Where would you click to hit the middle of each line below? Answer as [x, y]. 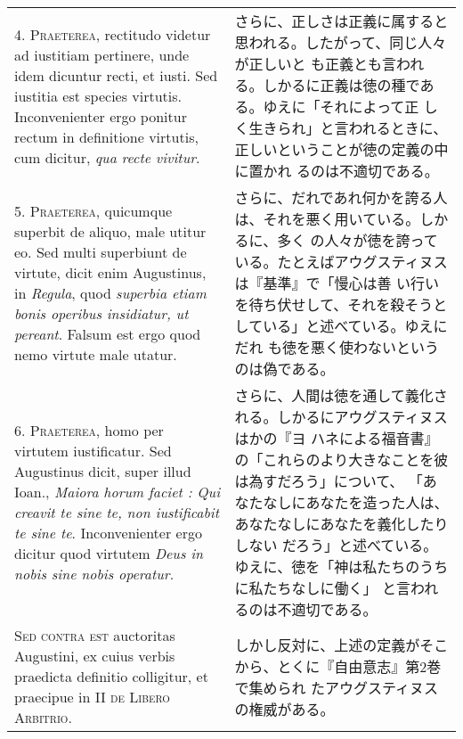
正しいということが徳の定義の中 [341, 149]
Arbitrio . [43, 717]
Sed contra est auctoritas [95, 635]
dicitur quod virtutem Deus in [109, 553]
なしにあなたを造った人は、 [356, 502]
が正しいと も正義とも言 [315, 64]
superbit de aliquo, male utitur [110, 231]
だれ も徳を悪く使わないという [337, 347]
